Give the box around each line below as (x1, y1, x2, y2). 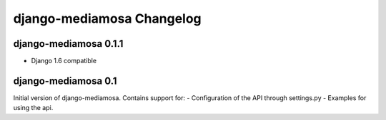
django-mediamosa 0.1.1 (13, 38, 124, 50)
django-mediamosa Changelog (13, 11, 202, 26)
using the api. (13, 104, 54, 112)
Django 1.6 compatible (31, 57, 96, 65)
